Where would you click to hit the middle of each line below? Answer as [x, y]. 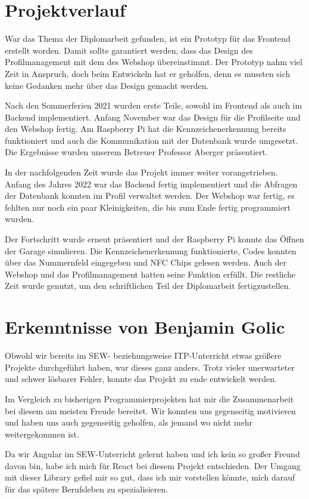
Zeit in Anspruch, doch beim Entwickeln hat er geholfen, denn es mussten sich [148, 73]
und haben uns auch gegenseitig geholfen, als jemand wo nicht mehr [129, 422]
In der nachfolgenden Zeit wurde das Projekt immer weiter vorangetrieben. [141, 172]
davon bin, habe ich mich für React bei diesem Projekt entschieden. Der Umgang [153, 465]
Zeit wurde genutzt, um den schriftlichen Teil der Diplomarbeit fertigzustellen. [148, 286]
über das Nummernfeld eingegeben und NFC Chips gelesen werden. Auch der [146, 262]
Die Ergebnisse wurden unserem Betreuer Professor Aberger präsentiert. [136, 152]
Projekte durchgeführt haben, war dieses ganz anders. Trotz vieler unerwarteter [150, 367]
